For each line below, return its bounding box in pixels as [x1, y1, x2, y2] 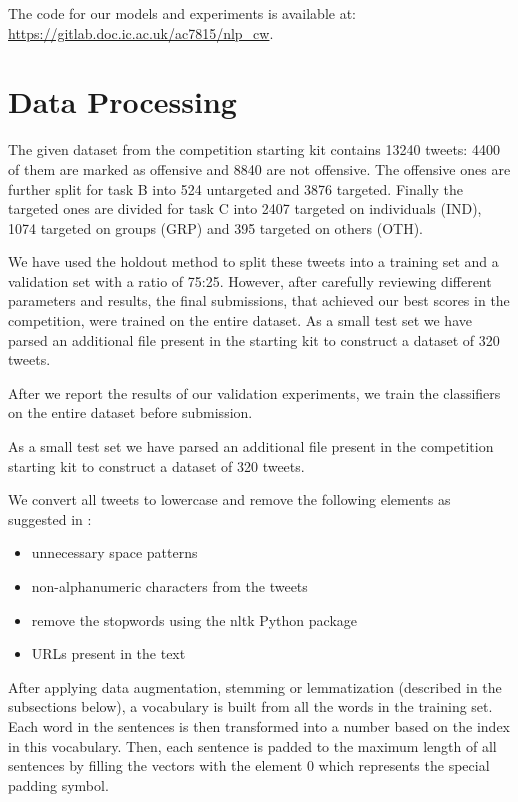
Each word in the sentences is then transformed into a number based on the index [8, 715, 510, 736]
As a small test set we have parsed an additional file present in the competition [8, 436, 494, 457]
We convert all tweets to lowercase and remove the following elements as [8, 489, 451, 510]
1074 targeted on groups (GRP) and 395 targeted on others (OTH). [8, 217, 423, 238]
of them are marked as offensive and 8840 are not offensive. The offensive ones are [8, 158, 511, 179]
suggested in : [8, 508, 92, 529]
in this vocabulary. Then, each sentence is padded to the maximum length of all [8, 735, 497, 756]
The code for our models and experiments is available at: [8, 3, 356, 23]
